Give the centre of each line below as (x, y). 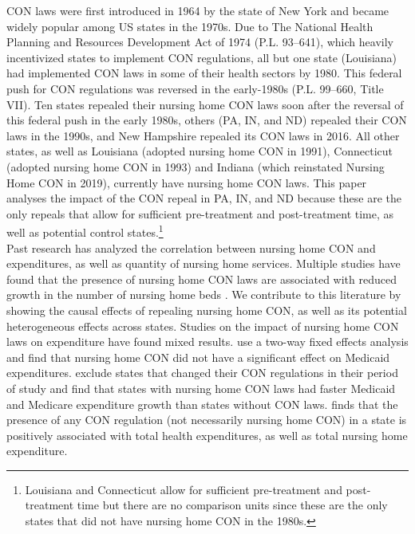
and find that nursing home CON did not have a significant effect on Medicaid (198, 357)
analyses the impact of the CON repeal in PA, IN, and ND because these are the (204, 198)
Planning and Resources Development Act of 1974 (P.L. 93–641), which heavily (200, 42)
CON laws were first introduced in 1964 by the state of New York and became (198, 10)
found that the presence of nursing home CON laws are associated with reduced (202, 279)
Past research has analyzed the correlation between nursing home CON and (191, 247)
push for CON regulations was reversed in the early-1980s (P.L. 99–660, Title (195, 88)
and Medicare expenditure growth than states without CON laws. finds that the (202, 404)
